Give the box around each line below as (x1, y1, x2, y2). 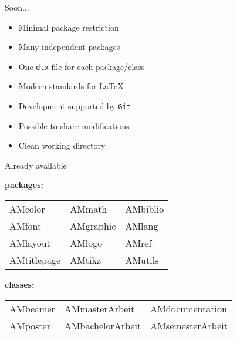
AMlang (125, 219, 158, 233)
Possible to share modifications (18, 119, 130, 132)
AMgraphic (70, 219, 116, 233)
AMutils (125, 253, 159, 267)
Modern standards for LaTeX (18, 80, 124, 92)
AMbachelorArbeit (64, 318, 141, 332)
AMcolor (9, 202, 45, 216)
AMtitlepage (9, 253, 61, 267)
